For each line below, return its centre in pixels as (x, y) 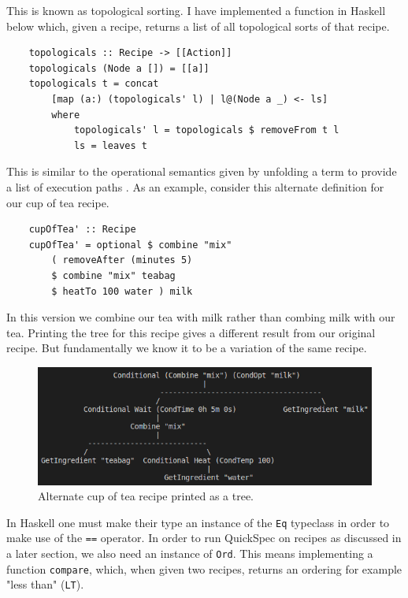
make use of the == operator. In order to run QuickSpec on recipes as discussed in (204, 538)
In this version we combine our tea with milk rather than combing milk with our (201, 317)
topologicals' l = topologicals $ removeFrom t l (206, 130)
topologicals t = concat (94, 84)
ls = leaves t (110, 145)
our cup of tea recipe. (58, 202)
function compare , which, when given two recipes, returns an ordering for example (204, 568)
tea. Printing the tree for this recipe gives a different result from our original (191, 332)
